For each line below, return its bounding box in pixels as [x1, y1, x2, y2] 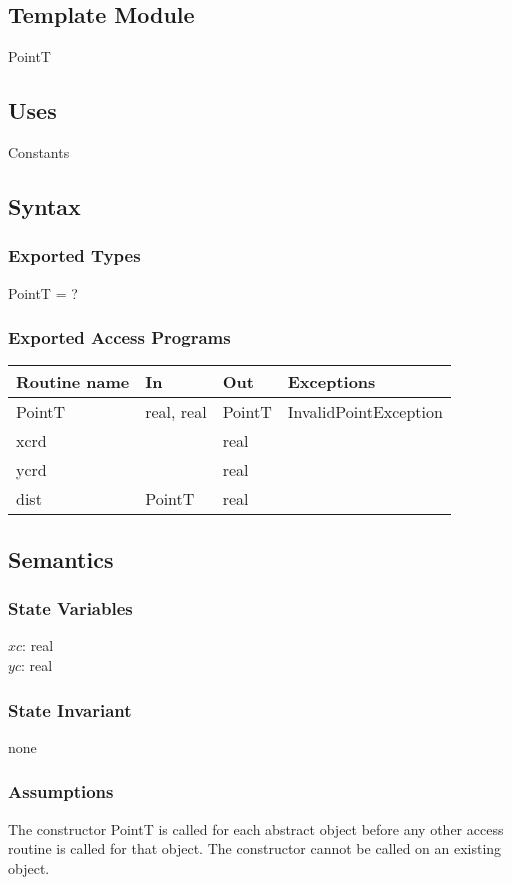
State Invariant [8, 697, 132, 722]
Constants [8, 142, 70, 162]
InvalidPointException [287, 400, 443, 424]
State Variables [8, 596, 133, 621]
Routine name [16, 370, 130, 394]
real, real [145, 400, 207, 424]
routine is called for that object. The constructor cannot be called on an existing [8, 838, 502, 859]
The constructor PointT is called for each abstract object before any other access [8, 818, 504, 839]
